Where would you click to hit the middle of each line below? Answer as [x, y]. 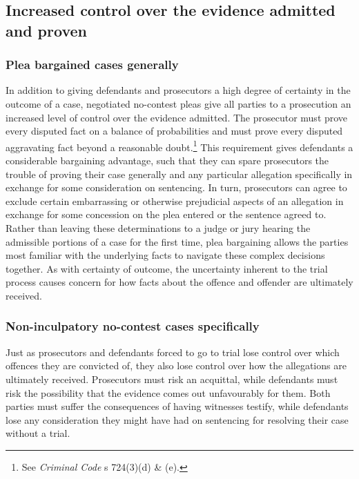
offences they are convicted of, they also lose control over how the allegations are [176, 365]
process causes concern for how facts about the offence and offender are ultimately [179, 282]
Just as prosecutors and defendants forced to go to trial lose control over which [173, 352]
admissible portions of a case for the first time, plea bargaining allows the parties [177, 241]
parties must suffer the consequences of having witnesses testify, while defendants [177, 406]
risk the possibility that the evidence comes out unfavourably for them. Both [168, 392]
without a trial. [38, 433]
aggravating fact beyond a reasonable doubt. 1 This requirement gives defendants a [179, 146]
